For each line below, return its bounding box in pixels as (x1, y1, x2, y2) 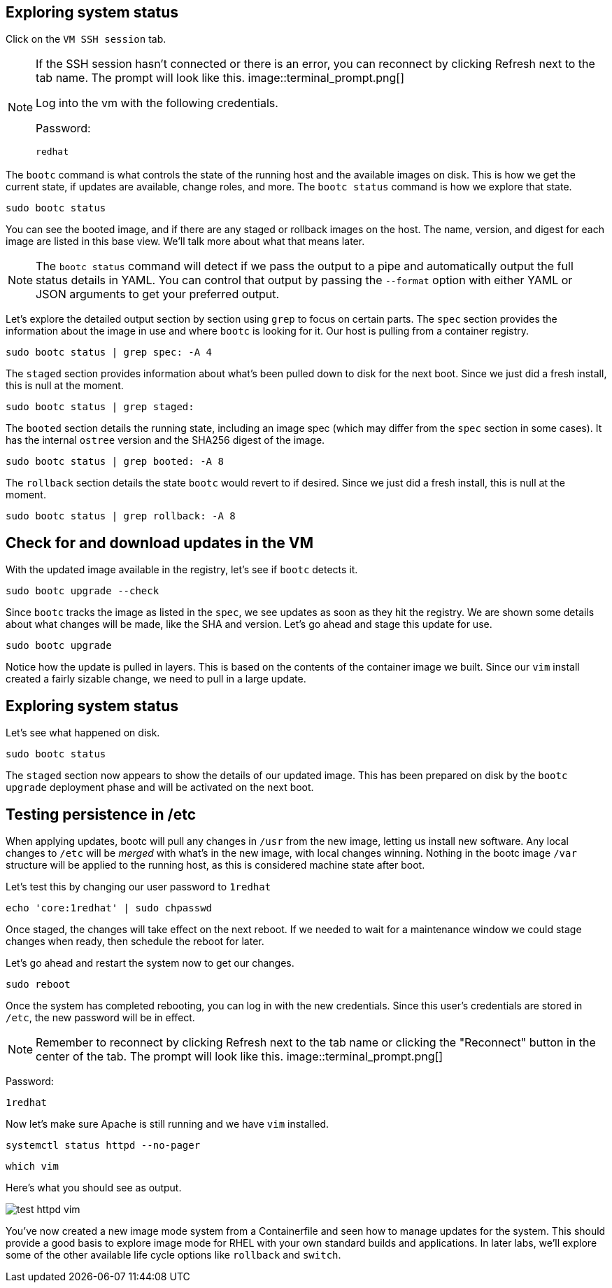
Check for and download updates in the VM (6, 533, 314, 552)
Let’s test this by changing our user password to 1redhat (6, 880, 271, 892)
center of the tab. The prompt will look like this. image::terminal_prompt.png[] (36, 1049, 443, 1063)
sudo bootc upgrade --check (6, 585, 159, 597)
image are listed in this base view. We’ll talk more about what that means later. (6, 235, 365, 248)
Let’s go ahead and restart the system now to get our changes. (6, 956, 294, 969)
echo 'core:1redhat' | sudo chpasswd (6, 902, 213, 913)
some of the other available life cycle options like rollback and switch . (6, 1248, 341, 1261)
